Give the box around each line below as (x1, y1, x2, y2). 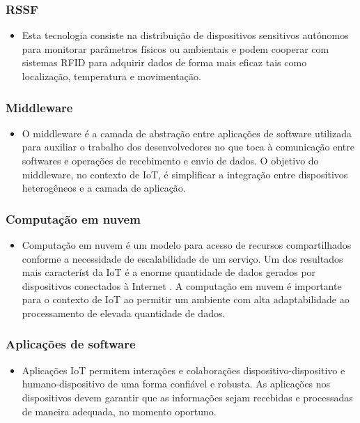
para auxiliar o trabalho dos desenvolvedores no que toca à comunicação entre (22, 139, 354, 154)
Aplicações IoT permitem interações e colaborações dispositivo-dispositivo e (22, 362, 345, 377)
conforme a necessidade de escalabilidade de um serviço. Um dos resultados (22, 251, 343, 266)
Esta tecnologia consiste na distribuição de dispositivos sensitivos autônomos (22, 28, 349, 43)
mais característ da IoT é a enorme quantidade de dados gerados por (22, 265, 316, 279)
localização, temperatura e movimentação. (22, 69, 201, 83)
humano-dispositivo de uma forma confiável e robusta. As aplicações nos (22, 376, 331, 391)
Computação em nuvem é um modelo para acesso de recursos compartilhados (22, 238, 352, 252)
